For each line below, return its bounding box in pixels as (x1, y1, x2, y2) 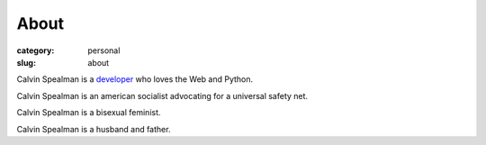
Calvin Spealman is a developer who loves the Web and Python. (16, 74, 254, 85)
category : (16, 45, 55, 56)
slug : (16, 57, 36, 68)
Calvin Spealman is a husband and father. (16, 123, 171, 134)
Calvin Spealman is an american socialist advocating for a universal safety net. (16, 90, 309, 101)
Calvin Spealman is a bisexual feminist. (16, 107, 161, 118)
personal (87, 45, 121, 56)
